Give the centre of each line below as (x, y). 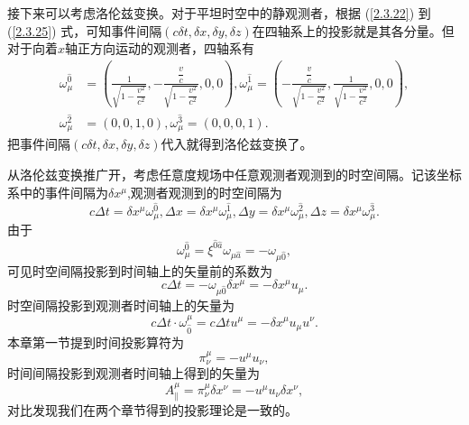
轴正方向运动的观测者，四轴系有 (160, 48)
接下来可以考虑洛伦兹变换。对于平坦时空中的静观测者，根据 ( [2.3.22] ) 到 (219, 13)
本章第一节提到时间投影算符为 (96, 342)
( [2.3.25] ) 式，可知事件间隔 (85, 30)
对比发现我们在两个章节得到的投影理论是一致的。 (152, 410)
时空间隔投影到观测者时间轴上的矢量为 (121, 305)
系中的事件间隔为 (58, 192)
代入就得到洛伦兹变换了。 (237, 144)
